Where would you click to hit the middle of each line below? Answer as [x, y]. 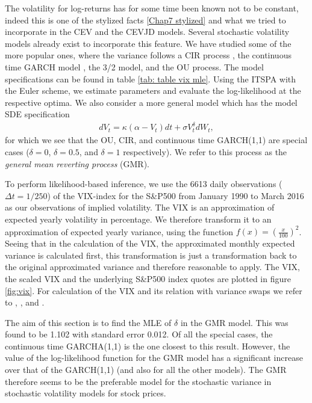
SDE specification [37, 114]
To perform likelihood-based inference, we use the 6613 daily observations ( [144, 184]
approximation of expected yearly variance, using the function [119, 231]
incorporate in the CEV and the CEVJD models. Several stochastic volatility [147, 32]
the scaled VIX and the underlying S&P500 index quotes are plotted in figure [148, 278]
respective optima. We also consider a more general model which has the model [151, 102]
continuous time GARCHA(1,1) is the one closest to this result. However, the [148, 346]
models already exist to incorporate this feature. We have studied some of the [148, 43]
